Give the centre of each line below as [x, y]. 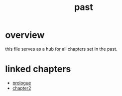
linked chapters [38, 69]
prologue [22, 83]
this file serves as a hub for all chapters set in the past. [61, 49]
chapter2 [22, 88]
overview [25, 35]
